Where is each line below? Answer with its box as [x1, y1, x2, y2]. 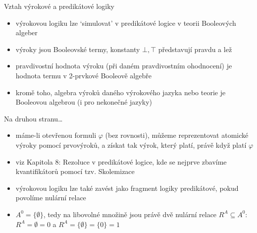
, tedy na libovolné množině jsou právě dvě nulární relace [43, 209, 217, 219]
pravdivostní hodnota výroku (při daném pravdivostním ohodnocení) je [15, 60, 232, 71]
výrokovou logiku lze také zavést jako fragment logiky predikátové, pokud [15, 182, 239, 193]
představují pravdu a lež [158, 44, 232, 54]
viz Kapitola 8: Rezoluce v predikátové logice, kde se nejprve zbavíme [15, 156, 227, 167]
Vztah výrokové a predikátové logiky [4, 1, 114, 11]
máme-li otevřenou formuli [15, 130, 97, 140]
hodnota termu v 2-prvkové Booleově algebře [15, 70, 152, 80]
